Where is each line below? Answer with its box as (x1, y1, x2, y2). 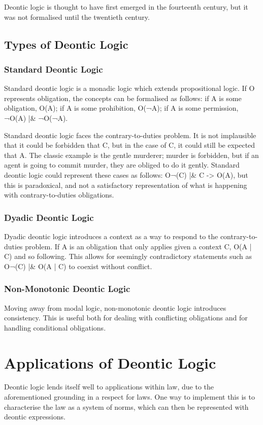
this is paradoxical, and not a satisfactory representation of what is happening (4, 179, 247, 190)
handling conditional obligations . (4, 322, 106, 333)
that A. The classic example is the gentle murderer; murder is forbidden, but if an (4, 149, 259, 160)
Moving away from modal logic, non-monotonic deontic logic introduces (4, 302, 226, 313)
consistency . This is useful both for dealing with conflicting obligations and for (4, 312, 248, 323)
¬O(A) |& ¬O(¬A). (4, 112, 68, 123)
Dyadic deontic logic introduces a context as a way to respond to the (4, 231, 218, 241)
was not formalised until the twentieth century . (4, 11, 150, 22)
